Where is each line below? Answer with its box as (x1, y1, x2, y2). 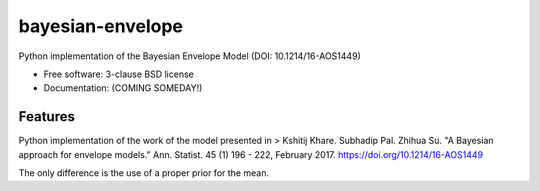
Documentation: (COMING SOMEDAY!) (43, 82, 203, 94)
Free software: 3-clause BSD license (43, 68, 194, 80)
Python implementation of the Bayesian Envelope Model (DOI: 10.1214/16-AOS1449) (18, 50, 362, 62)
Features (18, 108, 75, 125)
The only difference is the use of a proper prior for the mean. (18, 167, 270, 179)
